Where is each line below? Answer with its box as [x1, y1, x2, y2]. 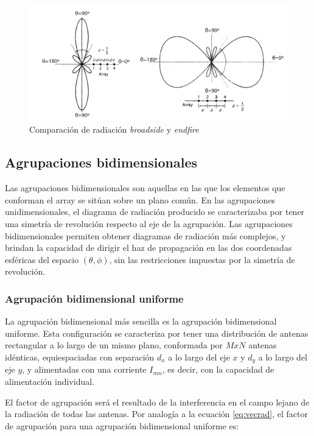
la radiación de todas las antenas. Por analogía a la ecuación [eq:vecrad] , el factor [5, 407, 308, 420]
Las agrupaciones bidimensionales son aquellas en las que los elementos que [5, 181, 285, 194]
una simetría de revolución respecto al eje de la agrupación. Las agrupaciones [5, 217, 293, 230]
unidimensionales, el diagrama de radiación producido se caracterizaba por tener [5, 205, 305, 218]
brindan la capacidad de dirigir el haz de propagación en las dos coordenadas [5, 241, 292, 254]
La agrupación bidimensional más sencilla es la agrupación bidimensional [5, 315, 277, 328]
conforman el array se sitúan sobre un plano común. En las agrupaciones [5, 193, 276, 206]
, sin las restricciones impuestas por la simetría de [109, 253, 295, 265]
